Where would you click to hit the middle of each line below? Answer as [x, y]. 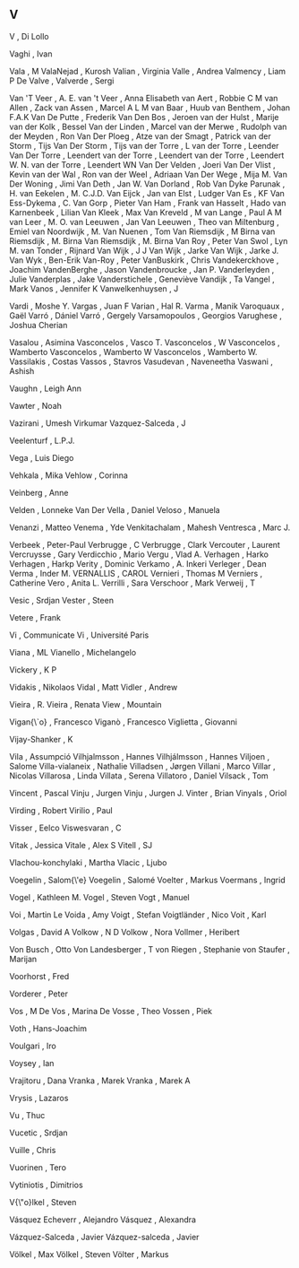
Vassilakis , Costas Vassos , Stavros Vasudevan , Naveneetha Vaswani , [141, 361]
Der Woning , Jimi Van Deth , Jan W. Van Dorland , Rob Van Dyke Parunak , [147, 184]
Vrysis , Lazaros [39, 1098]
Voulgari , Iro [33, 1046]
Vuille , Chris [33, 1150]
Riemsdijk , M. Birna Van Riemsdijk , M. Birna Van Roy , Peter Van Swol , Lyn [149, 240]
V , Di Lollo [29, 36]
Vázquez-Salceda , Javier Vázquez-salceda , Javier [104, 1237]
